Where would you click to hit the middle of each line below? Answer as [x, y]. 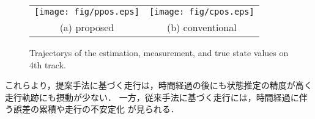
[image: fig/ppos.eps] [87, 12]
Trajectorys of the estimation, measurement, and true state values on [159, 52]
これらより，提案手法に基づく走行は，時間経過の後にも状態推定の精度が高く [159, 85]
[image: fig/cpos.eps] [202, 12]
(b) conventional [202, 27]
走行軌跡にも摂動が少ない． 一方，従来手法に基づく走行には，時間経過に [152, 97]
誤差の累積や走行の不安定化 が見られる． [96, 109]
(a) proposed [87, 27]
